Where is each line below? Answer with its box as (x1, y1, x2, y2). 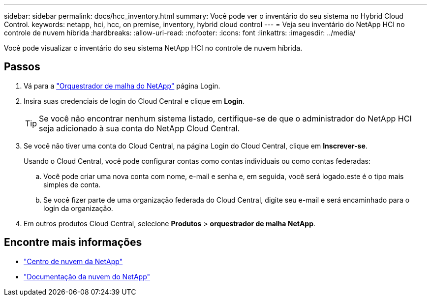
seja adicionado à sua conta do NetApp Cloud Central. (39, 123, 240, 133)
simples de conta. (43, 180, 101, 189)
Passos (4, 60, 40, 73)
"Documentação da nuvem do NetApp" (24, 272, 151, 281)
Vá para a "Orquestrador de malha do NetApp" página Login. (24, 81, 220, 90)
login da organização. (43, 204, 113, 212)
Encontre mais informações (4, 236, 142, 249)
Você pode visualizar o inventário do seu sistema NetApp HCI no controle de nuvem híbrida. (4, 44, 303, 52)
